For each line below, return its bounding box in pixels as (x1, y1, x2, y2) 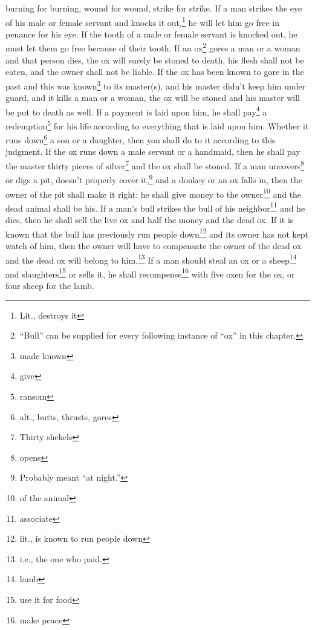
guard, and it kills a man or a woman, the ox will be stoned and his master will (5, 91, 300, 104)
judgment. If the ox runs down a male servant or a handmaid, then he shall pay (5, 145, 300, 158)
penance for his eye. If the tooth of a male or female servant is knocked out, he (5, 27, 297, 40)
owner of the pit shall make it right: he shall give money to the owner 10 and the (5, 186, 302, 200)
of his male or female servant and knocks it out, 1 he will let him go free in (5, 14, 280, 28)
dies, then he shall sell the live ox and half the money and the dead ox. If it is (5, 213, 294, 226)
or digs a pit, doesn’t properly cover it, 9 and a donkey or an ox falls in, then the (5, 172, 302, 186)
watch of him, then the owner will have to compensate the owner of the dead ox (5, 239, 302, 252)
